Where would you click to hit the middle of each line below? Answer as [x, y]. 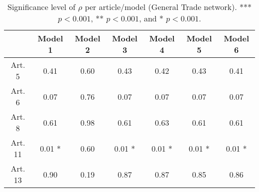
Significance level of [42, 7]
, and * [151, 18]
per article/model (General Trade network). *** [168, 7]
